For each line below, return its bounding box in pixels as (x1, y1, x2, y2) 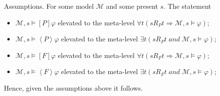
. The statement (163, 1, 211, 11)
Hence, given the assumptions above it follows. (4, 82, 143, 93)
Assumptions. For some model (4, 1, 94, 11)
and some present (106, 1, 158, 11)
